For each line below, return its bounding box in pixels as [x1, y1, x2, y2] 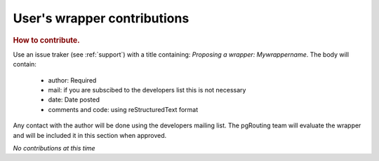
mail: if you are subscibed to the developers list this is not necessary [48, 85, 246, 94]
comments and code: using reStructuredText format [48, 105, 199, 113]
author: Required [48, 76, 97, 84]
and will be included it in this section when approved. [13, 131, 167, 139]
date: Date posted [48, 95, 100, 104]
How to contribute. [13, 35, 80, 45]
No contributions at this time [13, 143, 95, 152]
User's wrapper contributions [13, 10, 189, 26]
